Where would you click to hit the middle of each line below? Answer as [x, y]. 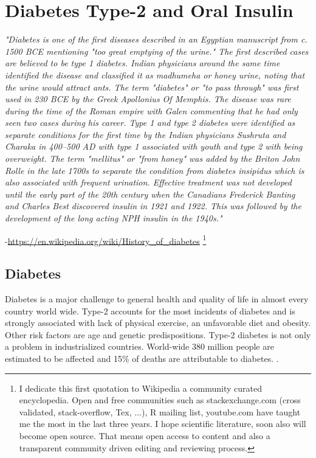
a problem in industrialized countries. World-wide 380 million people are [139, 346]
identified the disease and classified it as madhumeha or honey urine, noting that [155, 75]
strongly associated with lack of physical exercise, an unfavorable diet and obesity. [158, 323]
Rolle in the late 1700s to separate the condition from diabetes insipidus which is [155, 170]
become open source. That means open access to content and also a [145, 436]
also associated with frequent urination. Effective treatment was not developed [148, 182]
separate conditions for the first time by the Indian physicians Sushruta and [146, 134]
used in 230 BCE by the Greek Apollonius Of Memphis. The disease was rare [148, 99]
